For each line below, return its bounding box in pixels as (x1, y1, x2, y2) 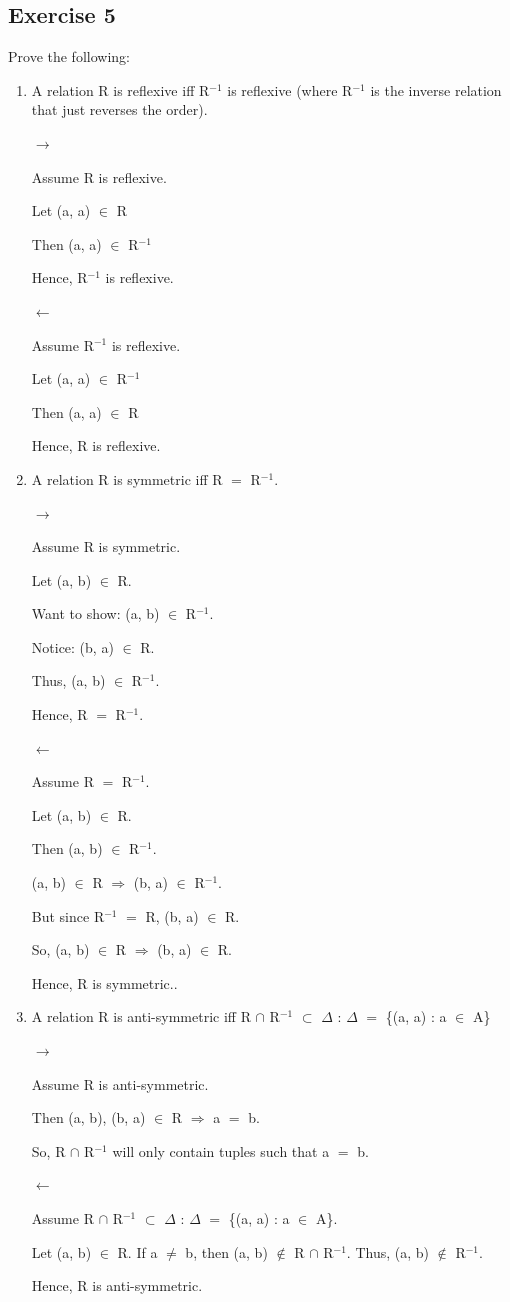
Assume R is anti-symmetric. (31, 1073, 209, 1094)
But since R (31, 905, 105, 926)
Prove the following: (8, 46, 130, 67)
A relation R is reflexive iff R (31, 79, 210, 100)
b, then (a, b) (185, 1241, 268, 1262)
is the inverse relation (370, 79, 502, 100)
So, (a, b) (31, 939, 90, 960)
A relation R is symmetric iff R (31, 468, 223, 489)
